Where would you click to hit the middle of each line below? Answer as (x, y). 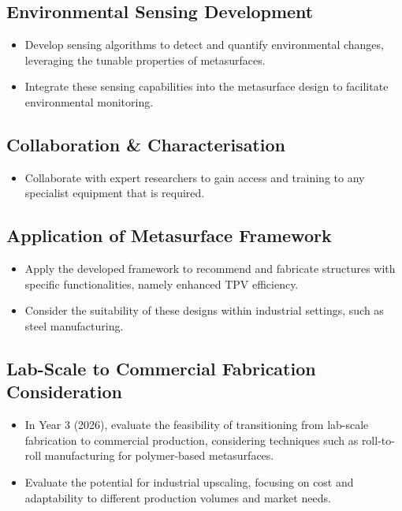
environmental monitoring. (89, 101)
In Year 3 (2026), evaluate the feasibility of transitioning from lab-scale (197, 425)
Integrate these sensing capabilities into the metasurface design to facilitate (207, 86)
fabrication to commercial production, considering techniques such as (192, 440)
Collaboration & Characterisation (146, 144)
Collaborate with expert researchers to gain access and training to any (195, 177)
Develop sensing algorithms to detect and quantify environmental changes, (204, 45)
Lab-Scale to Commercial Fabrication (161, 368)
